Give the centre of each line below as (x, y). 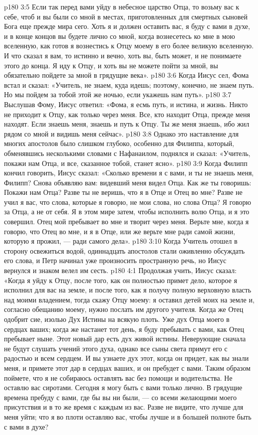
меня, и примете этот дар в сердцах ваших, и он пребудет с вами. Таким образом (127, 367)
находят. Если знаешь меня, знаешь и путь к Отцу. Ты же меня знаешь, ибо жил (127, 124)
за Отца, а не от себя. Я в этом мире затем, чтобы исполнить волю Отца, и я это (127, 212)
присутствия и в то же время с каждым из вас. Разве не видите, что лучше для (124, 407)
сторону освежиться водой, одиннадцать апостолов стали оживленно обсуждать (125, 250)
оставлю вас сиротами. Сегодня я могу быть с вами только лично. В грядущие (123, 387)
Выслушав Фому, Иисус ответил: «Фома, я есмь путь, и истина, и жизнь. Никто (126, 104)
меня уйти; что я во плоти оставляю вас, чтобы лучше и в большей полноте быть (128, 416)
